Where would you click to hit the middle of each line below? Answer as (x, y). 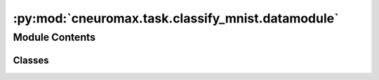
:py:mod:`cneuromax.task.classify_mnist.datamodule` (176, 18)
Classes (31, 60)
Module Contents (54, 37)
